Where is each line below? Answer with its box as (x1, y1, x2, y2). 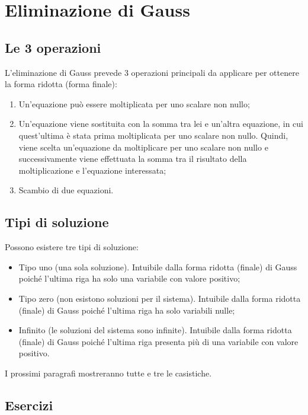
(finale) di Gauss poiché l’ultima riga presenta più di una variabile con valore (18, 335, 299, 347)
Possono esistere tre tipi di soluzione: (5, 241, 139, 253)
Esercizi (5, 395, 53, 414)
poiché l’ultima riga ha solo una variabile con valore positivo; (18, 272, 240, 285)
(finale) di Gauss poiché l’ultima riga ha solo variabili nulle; (18, 304, 235, 316)
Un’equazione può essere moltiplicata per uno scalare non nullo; (18, 97, 250, 110)
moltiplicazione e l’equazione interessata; (18, 164, 166, 176)
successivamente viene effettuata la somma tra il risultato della (18, 152, 247, 165)
